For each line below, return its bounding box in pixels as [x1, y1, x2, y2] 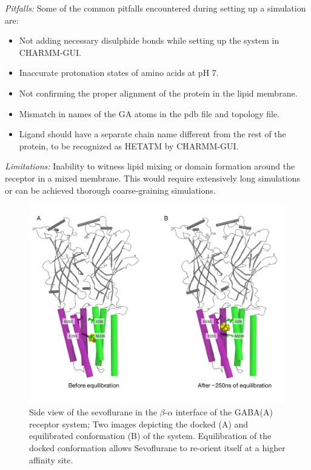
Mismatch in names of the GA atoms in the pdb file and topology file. [19, 107, 280, 120]
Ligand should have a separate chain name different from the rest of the [19, 128, 286, 140]
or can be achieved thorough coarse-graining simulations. [5, 183, 216, 196]
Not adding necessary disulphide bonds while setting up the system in [19, 34, 279, 47]
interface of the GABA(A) [175, 406, 273, 418]
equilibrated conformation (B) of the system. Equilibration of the [29, 429, 272, 442]
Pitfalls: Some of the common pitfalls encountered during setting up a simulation [5, 2, 306, 14]
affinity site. [29, 453, 73, 466]
